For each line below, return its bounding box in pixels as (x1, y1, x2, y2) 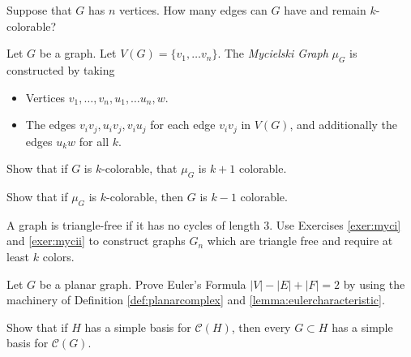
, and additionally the (289, 116, 398, 133)
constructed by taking (6, 61, 115, 78)
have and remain (284, 2, 366, 18)
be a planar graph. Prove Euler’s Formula (39, 275, 246, 292)
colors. (42, 248, 75, 265)
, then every (231, 318, 291, 335)
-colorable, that (101, 160, 178, 177)
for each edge (150, 116, 216, 133)
